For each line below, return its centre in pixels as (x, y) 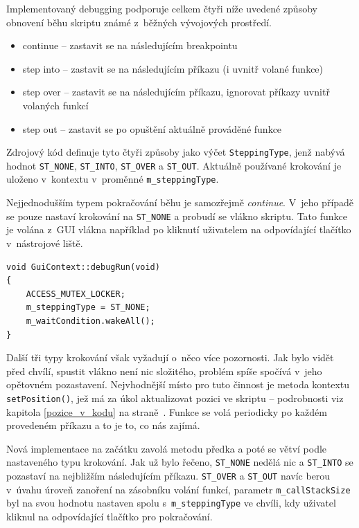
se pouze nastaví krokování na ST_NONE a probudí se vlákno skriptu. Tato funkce (177, 216)
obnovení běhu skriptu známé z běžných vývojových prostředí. (139, 22)
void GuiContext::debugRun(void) (83, 267)
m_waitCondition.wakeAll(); (90, 321)
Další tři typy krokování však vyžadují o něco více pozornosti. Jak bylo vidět (170, 357)
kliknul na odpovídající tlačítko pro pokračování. (110, 516)
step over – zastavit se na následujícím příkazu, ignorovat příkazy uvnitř (176, 92)
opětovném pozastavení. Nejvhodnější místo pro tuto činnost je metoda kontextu (178, 384)
